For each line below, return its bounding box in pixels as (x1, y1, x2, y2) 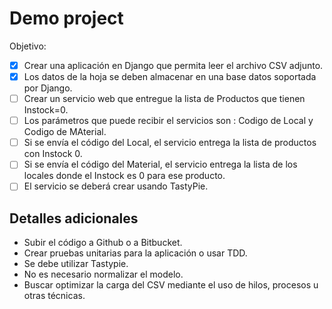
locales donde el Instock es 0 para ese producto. (23, 170, 226, 182)
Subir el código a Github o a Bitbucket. (23, 237, 183, 249)
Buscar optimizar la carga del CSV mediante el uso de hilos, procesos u (23, 279, 319, 291)
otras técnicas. (23, 290, 86, 302)
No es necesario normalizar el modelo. (23, 268, 184, 281)
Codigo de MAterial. (23, 126, 107, 138)
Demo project (9, 7, 124, 30)
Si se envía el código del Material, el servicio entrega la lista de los (23, 158, 298, 171)
